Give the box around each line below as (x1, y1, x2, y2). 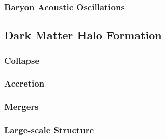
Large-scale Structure (4, 124, 94, 136)
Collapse (4, 53, 40, 66)
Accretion (4, 77, 45, 90)
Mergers (4, 100, 39, 113)
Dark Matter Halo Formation (4, 27, 162, 43)
